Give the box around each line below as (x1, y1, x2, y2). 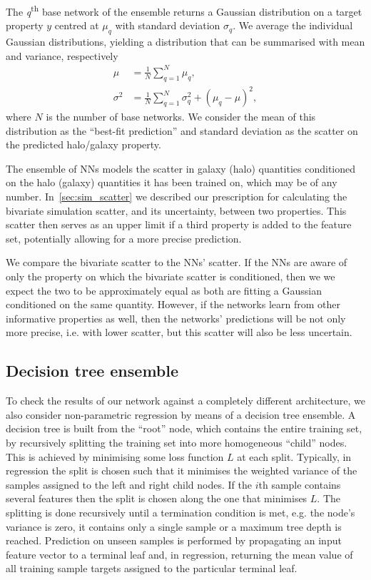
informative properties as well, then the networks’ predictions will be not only (6, 310, 346, 325)
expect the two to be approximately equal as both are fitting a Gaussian (6, 283, 322, 297)
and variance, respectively (6, 48, 118, 63)
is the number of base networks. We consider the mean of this (46, 109, 316, 124)
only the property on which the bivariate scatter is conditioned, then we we (6, 269, 335, 284)
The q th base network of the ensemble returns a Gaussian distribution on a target (6, 2, 362, 19)
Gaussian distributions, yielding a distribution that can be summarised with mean (6, 34, 365, 49)
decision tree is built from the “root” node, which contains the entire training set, (6, 421, 362, 436)
